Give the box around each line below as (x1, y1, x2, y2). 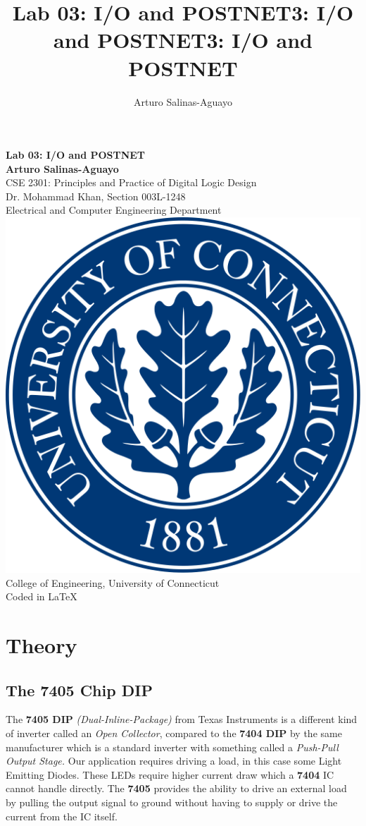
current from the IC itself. (6, 808, 118, 823)
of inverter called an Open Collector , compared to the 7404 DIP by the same (6, 726, 342, 741)
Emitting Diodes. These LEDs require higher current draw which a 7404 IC (6, 767, 334, 782)
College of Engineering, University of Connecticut (6, 575, 220, 590)
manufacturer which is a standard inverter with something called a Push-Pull (6, 739, 339, 754)
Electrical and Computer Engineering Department (6, 202, 222, 217)
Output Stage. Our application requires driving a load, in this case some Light (6, 753, 342, 768)
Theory (6, 631, 77, 660)
